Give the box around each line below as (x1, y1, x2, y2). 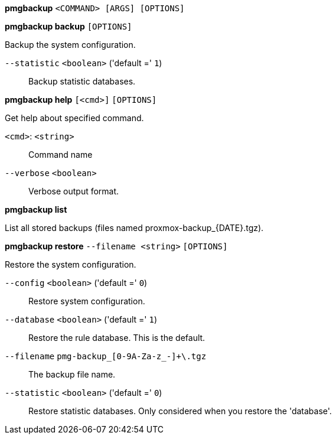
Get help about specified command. (5, 113, 144, 123)
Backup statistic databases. (28, 76, 136, 86)
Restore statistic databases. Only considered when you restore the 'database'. (28, 406, 332, 416)
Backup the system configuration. (5, 40, 136, 50)
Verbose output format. (28, 186, 119, 196)
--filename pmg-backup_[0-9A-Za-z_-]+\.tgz (5, 352, 207, 361)
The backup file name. (28, 369, 116, 379)
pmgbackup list (5, 204, 67, 214)
